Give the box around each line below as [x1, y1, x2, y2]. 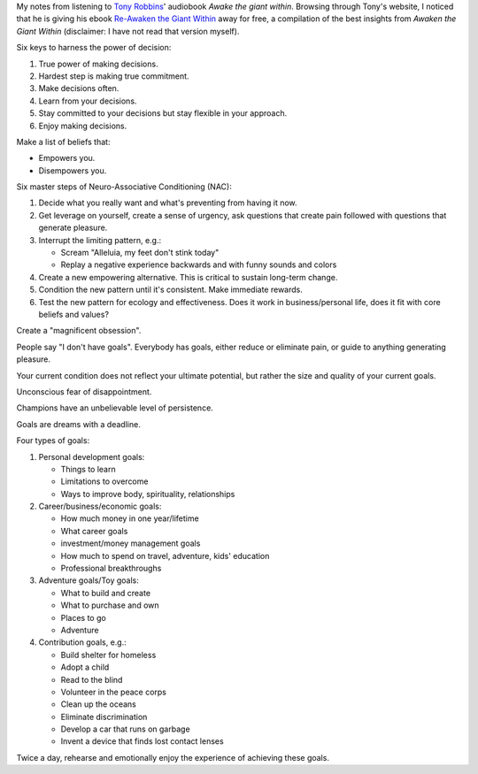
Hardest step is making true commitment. [38, 71, 189, 81]
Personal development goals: [38, 451, 145, 462]
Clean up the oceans [60, 699, 136, 709]
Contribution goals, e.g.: [38, 637, 127, 648]
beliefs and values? [38, 309, 110, 319]
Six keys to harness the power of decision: [16, 42, 172, 53]
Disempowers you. [38, 165, 107, 176]
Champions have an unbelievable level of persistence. [16, 402, 214, 413]
